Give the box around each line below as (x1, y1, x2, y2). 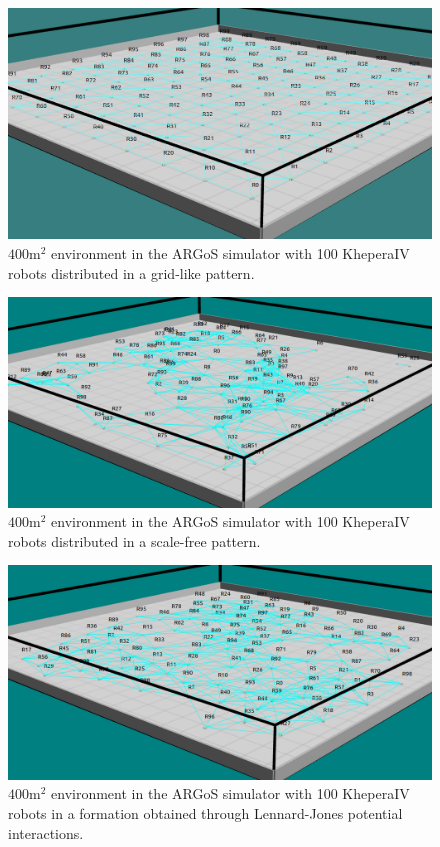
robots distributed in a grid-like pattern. (8, 262, 255, 283)
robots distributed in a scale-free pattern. (8, 530, 261, 551)
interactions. (8, 822, 84, 843)
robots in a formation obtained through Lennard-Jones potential (8, 803, 403, 824)
